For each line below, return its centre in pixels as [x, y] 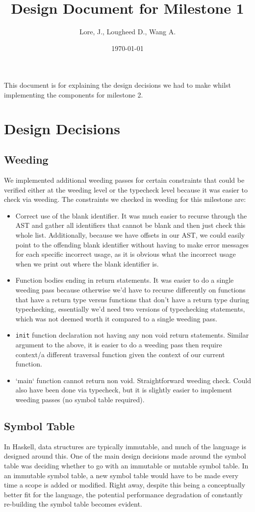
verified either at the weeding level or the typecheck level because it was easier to [126, 189]
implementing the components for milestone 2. [74, 94]
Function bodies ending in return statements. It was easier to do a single [125, 280]
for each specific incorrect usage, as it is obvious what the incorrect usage [126, 254]
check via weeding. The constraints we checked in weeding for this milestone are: [125, 199]
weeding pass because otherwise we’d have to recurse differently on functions [130, 290]
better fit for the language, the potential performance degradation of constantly [123, 494]
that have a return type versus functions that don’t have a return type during [132, 299]
